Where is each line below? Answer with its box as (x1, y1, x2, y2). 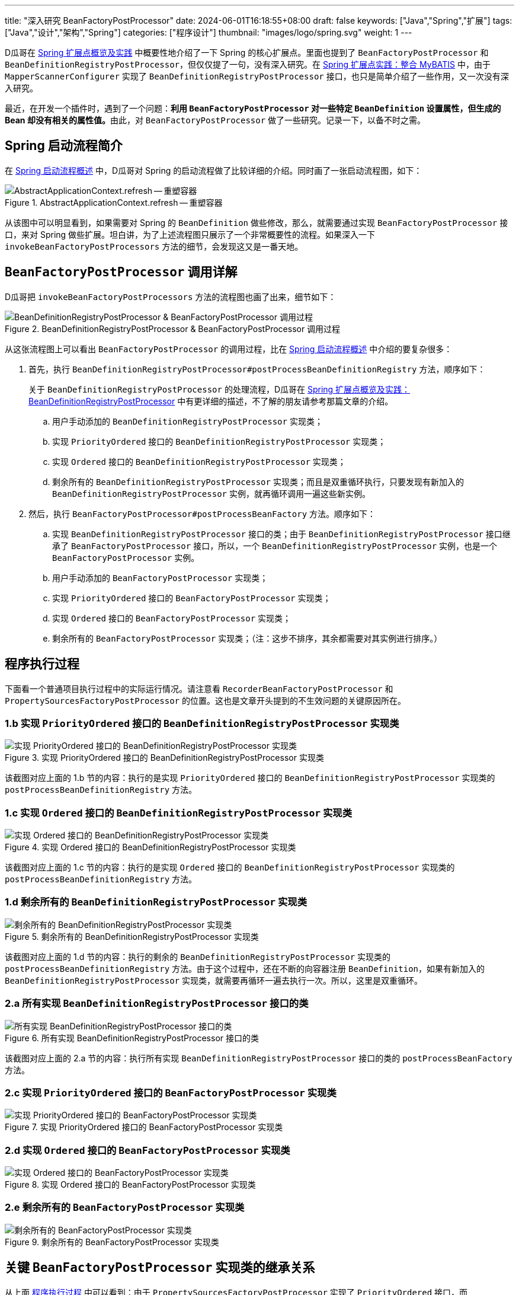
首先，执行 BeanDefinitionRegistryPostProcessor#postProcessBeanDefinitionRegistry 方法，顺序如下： (28, 363, 486, 374)
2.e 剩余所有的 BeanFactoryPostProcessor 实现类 (5, 1201, 245, 1214)
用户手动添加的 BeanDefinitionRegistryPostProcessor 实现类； (52, 416, 323, 426)
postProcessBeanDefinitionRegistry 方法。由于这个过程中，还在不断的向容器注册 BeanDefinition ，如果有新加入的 (5, 963, 485, 974)
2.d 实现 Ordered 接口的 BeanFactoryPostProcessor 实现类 (5, 1144, 290, 1156)
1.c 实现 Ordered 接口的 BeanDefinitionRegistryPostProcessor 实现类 (5, 806, 353, 819)
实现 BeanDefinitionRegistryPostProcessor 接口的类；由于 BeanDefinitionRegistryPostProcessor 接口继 (52, 528, 511, 539)
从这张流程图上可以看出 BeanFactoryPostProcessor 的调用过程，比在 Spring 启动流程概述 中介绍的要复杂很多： (5, 343, 453, 354)
